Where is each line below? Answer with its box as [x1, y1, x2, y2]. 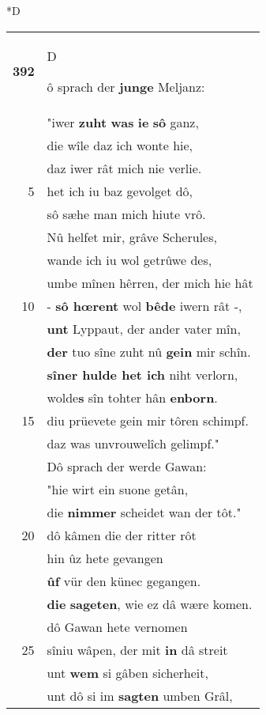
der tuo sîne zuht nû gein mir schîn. [47, 342, 251, 361]
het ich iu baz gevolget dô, [47, 181, 193, 200]
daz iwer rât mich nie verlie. [47, 158, 202, 177]
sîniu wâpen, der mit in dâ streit [47, 640, 228, 659]
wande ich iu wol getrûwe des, [47, 250, 212, 269]
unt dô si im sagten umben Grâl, [47, 686, 233, 705]
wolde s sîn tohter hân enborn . [47, 388, 218, 407]
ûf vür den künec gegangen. [47, 571, 201, 590]
